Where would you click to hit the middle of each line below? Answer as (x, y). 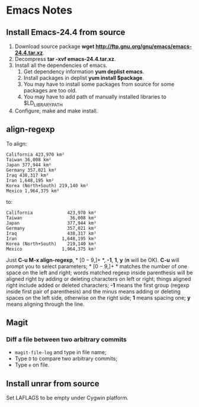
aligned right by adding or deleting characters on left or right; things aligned (99, 278)
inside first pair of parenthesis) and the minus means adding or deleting (93, 291)
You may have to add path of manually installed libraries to (95, 97)
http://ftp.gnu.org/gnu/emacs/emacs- (144, 46)
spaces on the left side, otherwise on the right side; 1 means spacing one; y (98, 297)
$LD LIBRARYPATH (43, 104)
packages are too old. (50, 90)
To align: (17, 143)
